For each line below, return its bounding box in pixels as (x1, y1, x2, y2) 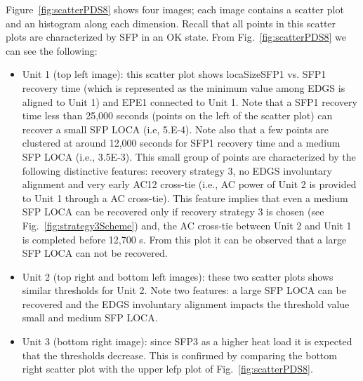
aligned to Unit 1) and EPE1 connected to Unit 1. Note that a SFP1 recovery (22, 94, 357, 109)
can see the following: (6, 43, 98, 58)
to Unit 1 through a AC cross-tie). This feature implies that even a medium (22, 190, 348, 205)
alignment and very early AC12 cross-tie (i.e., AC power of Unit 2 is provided (22, 177, 357, 192)
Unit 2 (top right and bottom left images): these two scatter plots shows (22, 269, 334, 283)
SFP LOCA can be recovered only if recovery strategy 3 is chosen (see (22, 204, 324, 219)
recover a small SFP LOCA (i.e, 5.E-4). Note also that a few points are (22, 121, 329, 136)
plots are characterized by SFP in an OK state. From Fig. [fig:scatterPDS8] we (6, 29, 347, 44)
